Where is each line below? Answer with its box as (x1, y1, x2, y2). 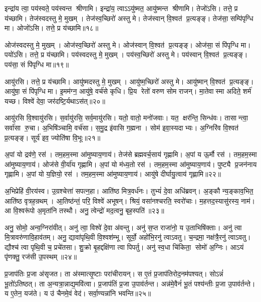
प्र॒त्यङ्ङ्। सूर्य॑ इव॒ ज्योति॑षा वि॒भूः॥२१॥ (5, 132, 101, 142)
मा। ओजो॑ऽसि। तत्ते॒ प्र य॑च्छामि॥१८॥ (5, 23, 99, 33)
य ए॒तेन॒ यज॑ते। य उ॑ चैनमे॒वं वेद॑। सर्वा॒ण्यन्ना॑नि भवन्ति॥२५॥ (5, 288, 151, 298)
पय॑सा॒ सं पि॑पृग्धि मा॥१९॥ (5, 59, 69, 69)
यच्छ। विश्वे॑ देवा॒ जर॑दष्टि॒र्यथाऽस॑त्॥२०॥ (5, 95, 105, 106)
